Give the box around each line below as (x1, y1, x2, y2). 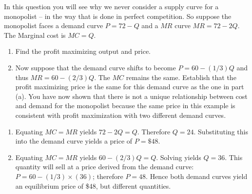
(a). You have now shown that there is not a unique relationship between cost (15, 91, 248, 101)
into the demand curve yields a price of (15, 136, 133, 146)
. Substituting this (194, 126, 248, 136)
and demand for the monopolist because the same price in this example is (15, 100, 235, 111)
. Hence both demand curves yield (146, 171, 248, 181)
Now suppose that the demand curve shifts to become (15, 62, 176, 72)
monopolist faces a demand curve (4, 20, 103, 31)
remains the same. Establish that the (126, 72, 236, 82)
